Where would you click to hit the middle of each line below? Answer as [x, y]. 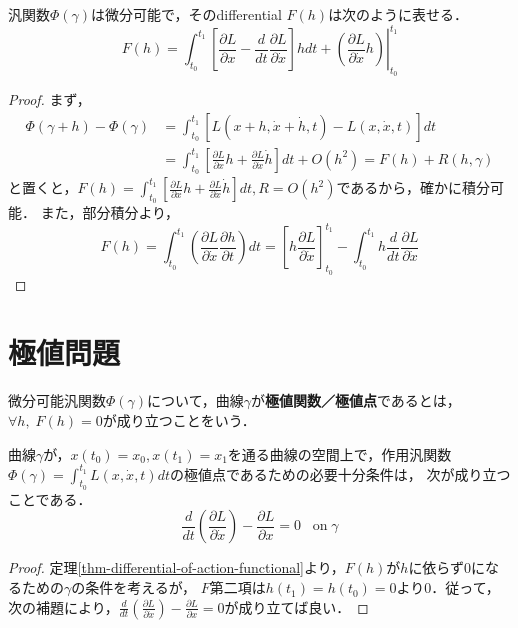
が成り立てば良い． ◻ [296, 606]
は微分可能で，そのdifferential [186, 14]
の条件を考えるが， [134, 587]
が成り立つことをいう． [179, 419]
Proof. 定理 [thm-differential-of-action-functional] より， [176, 567]
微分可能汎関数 [57, 400]
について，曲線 [195, 400]
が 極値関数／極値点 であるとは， [355, 400]
